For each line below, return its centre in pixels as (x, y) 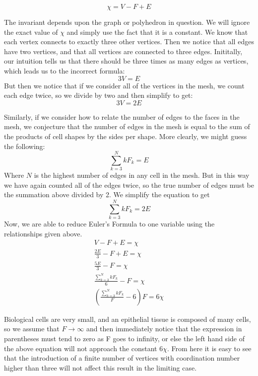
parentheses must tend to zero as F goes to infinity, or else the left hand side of (124, 338)
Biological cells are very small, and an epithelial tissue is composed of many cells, (128, 319)
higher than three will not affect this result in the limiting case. (100, 367)
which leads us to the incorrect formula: (64, 70)
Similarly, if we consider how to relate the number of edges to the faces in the (122, 116)
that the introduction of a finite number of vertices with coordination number (122, 358)
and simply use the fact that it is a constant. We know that (157, 32)
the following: (25, 146)
